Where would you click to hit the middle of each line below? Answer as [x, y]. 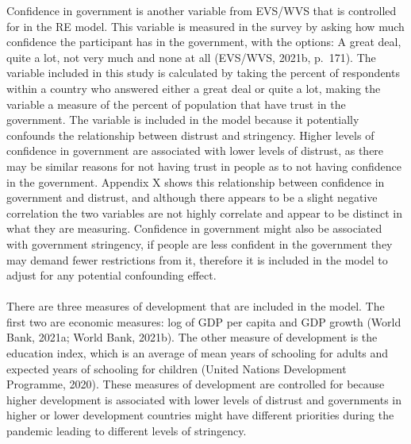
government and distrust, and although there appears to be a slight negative [192, 197]
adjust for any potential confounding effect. [111, 275]
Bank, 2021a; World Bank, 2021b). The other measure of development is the [192, 337]
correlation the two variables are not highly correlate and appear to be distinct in [204, 212]
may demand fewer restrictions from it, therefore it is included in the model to [197, 259]
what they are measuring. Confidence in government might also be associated [194, 228]
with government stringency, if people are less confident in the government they [200, 243]
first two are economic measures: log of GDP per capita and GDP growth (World [204, 321]
